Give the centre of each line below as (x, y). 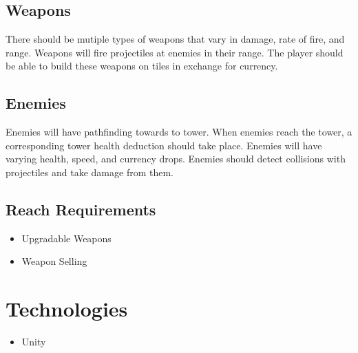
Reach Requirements (81, 209)
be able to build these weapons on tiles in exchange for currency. (142, 66)
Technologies (67, 309)
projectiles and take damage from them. (89, 172)
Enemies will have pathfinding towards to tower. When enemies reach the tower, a (179, 132)
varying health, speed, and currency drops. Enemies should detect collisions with (176, 159)
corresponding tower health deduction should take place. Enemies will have (164, 145)
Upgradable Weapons (66, 238)
